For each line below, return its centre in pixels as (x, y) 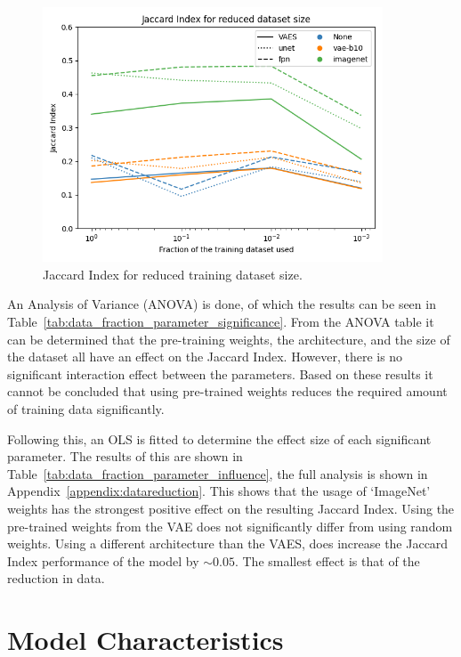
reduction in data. (56, 578)
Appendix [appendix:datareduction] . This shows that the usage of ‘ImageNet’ (219, 491)
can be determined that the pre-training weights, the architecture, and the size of (229, 339)
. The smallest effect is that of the (327, 560)
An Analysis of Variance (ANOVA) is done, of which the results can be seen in (222, 304)
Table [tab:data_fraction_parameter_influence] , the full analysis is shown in (218, 473)
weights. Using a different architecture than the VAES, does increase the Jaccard (228, 543)
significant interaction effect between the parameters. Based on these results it (220, 373)
